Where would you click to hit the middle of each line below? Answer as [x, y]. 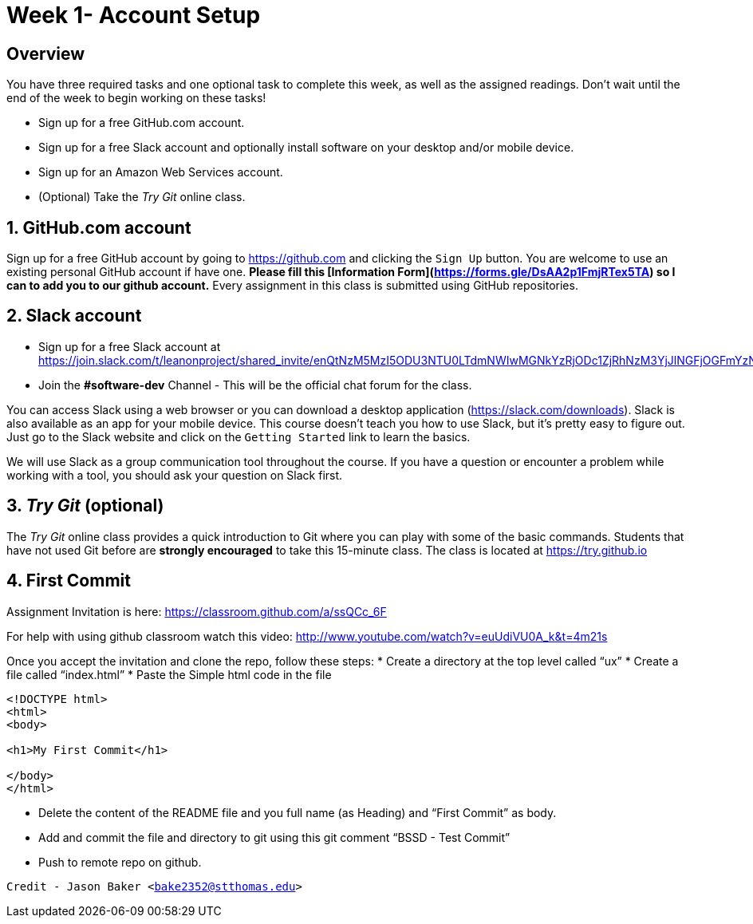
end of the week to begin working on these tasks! [136, 98]
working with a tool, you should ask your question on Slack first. [175, 475]
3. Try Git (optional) [85, 506]
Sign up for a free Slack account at [130, 346]
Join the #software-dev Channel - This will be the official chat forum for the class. [255, 385]
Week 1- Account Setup [134, 15]
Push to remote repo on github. [120, 862]
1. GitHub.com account [99, 227]
